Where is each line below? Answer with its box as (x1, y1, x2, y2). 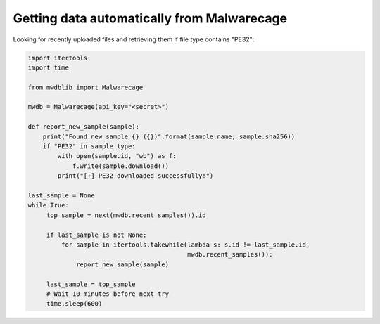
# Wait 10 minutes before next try (46, 290, 169, 298)
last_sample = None (27, 192, 95, 200)
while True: (27, 201, 70, 209)
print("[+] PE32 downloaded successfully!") (57, 172, 214, 180)
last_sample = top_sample (46, 280, 137, 288)
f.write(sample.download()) (72, 162, 169, 170)
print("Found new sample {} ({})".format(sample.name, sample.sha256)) (42, 132, 296, 141)
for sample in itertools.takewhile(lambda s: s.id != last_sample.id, (61, 240, 310, 249)
